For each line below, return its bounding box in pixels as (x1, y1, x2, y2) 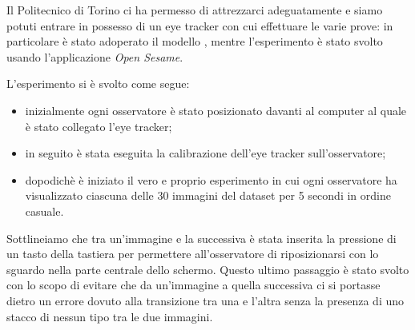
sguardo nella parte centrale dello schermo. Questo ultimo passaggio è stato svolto (6, 260, 409, 277)
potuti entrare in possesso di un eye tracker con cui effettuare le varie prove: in (6, 17, 393, 34)
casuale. (25, 202, 64, 219)
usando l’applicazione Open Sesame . (6, 48, 183, 65)
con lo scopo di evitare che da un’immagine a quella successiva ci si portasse (6, 276, 381, 293)
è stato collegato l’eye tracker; (25, 117, 172, 134)
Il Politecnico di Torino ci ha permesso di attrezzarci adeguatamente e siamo (6, 2, 383, 18)
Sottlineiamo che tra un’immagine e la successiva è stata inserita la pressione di (6, 229, 397, 246)
